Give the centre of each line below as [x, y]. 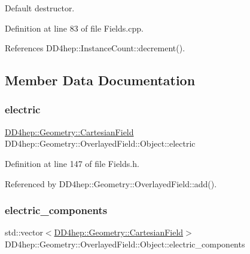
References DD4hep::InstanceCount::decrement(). [95, 48]
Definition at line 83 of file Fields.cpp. [74, 28]
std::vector [24, 232]
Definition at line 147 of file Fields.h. [72, 163]
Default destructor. [40, 8]
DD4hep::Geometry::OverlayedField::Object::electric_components [125, 244]
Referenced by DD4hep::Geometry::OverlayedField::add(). [111, 183]
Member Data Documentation [100, 80]
